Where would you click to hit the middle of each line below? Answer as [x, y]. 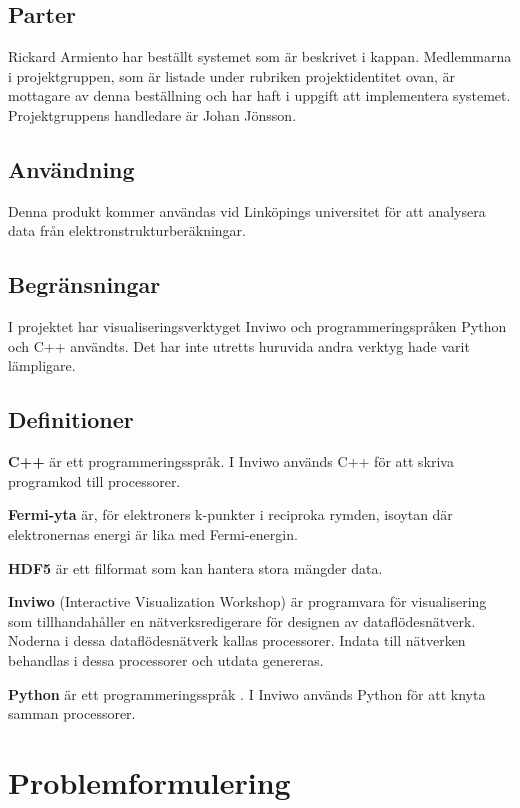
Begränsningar [84, 284]
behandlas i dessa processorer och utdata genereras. [166, 659]
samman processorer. [72, 713]
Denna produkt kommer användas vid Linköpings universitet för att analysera [247, 210]
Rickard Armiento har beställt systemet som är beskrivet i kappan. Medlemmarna [260, 56]
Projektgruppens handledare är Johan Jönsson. [152, 114]
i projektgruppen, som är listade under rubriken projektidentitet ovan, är [231, 75]
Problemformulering [149, 781]
